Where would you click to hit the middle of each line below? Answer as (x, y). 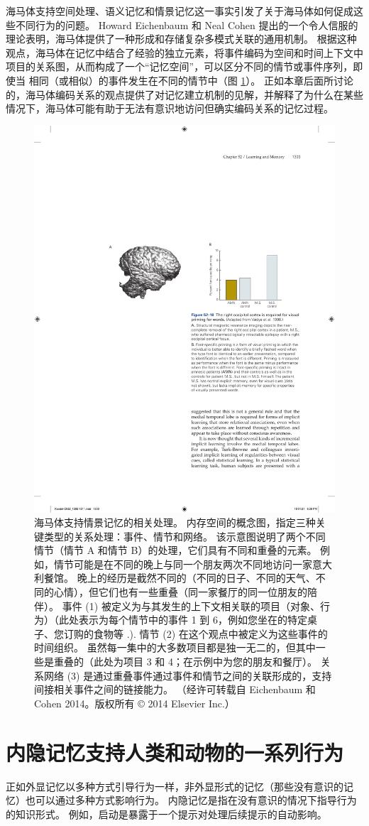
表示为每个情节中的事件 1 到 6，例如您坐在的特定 (193, 620)
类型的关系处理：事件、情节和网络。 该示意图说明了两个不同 (184, 536)
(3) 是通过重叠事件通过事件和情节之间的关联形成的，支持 (199, 675)
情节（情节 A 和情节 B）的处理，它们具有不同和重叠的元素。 (176, 550)
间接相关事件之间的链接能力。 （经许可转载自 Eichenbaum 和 (175, 689)
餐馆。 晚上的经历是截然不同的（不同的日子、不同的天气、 (180, 578)
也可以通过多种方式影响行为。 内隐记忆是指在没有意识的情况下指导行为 (191, 800)
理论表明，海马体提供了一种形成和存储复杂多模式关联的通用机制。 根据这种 (181, 39)
